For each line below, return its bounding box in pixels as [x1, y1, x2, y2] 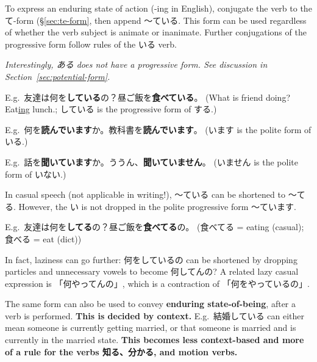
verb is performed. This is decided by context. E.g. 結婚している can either [5, 309, 305, 322]
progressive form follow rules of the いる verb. [5, 37, 177, 50]
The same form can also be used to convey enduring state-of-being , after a [5, 297, 296, 310]
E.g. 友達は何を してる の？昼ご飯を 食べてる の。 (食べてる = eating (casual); [5, 220, 304, 233]
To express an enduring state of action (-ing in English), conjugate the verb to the [5, 2, 312, 14]
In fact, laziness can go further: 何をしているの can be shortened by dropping [5, 253, 297, 266]
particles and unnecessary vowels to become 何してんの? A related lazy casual [5, 265, 299, 278]
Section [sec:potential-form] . [5, 70, 110, 82]
